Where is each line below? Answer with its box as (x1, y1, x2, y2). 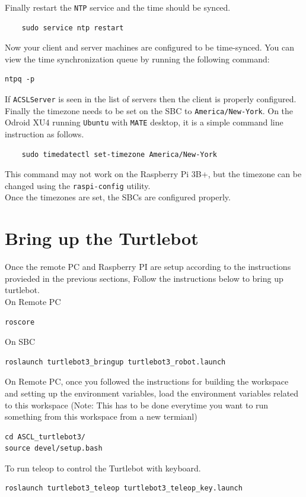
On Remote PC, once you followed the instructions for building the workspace (5, 375, 289, 388)
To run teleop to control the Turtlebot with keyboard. (5, 461, 201, 474)
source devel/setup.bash (5, 444, 103, 453)
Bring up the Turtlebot (5, 226, 199, 250)
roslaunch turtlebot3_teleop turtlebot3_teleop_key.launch (5, 484, 243, 493)
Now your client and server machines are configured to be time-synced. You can (5, 41, 295, 54)
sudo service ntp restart (21, 23, 124, 32)
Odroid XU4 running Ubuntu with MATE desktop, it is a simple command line (5, 116, 283, 128)
